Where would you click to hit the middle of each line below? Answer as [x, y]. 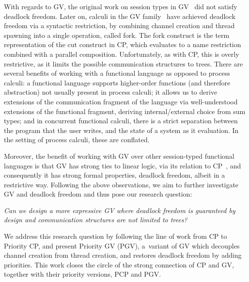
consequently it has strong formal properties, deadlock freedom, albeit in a [115, 175]
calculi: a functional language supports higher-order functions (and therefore [117, 82]
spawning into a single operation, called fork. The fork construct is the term [117, 35]
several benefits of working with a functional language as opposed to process [117, 73]
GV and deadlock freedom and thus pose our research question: [98, 194]
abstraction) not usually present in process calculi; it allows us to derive [111, 92]
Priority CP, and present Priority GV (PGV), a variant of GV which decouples [122, 245]
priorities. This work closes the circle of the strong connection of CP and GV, [119, 264]
